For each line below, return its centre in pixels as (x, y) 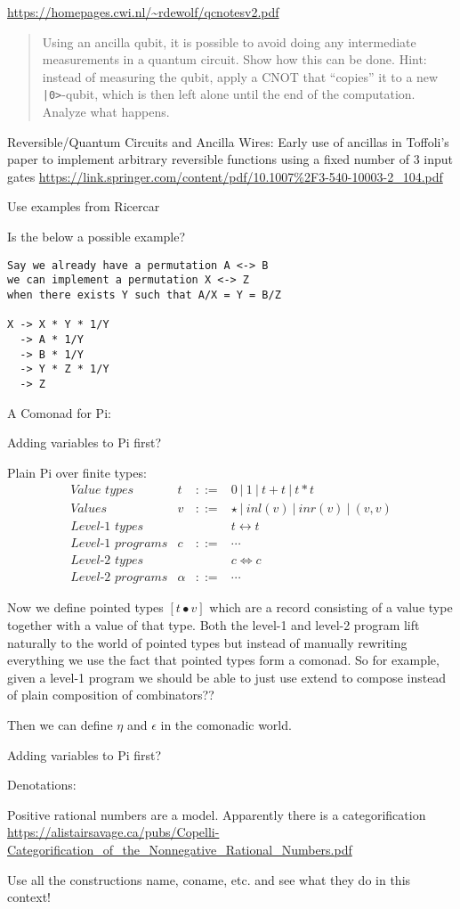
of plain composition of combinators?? (111, 695)
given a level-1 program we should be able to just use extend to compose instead (227, 677)
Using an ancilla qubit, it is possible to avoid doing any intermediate (229, 41)
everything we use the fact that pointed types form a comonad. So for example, (223, 660)
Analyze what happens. (106, 112)
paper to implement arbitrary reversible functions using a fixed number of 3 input (230, 159)
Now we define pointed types (85, 607)
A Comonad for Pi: (59, 412)
